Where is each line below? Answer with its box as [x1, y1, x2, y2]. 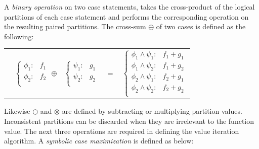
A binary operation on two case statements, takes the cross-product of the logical [4, 2, 255, 12]
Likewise [4, 106, 30, 116]
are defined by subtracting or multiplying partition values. [62, 106, 242, 116]
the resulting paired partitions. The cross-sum [4, 21, 146, 32]
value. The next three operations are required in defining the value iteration [4, 125, 239, 136]
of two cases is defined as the [156, 21, 246, 32]
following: [4, 31, 34, 41]
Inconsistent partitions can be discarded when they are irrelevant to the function [4, 116, 254, 126]
